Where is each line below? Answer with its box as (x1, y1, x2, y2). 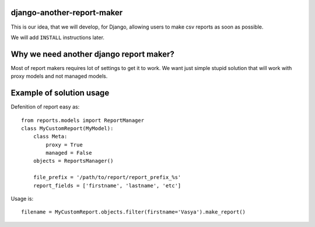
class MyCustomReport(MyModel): (21, 125, 114, 131)
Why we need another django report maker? (10, 49, 174, 59)
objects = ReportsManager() (33, 158, 114, 165)
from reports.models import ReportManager (21, 117, 145, 124)
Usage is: (10, 195, 34, 202)
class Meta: (33, 133, 68, 140)
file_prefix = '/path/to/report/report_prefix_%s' (33, 174, 181, 181)
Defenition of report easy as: (10, 103, 80, 110)
